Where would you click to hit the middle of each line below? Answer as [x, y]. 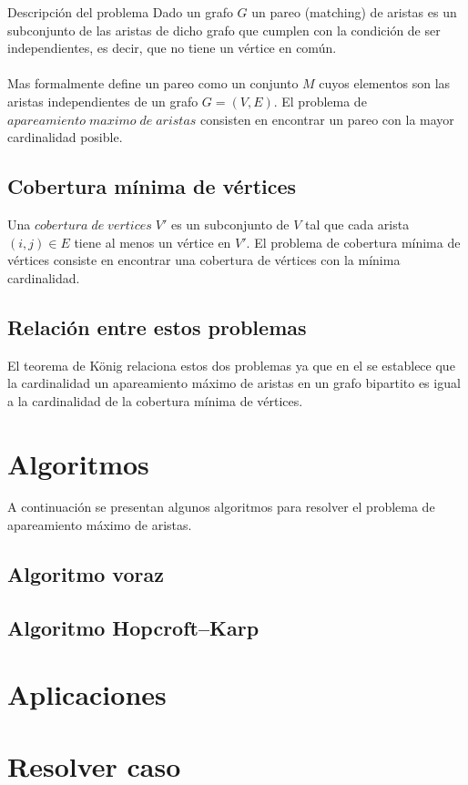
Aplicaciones [87, 694]
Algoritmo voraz [86, 574]
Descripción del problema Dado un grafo [120, 12]
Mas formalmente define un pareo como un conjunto [153, 83]
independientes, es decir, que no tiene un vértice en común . [172, 48]
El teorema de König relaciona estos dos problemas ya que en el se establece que [231, 365]
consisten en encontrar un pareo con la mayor [327, 119]
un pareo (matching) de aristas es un [354, 12]
